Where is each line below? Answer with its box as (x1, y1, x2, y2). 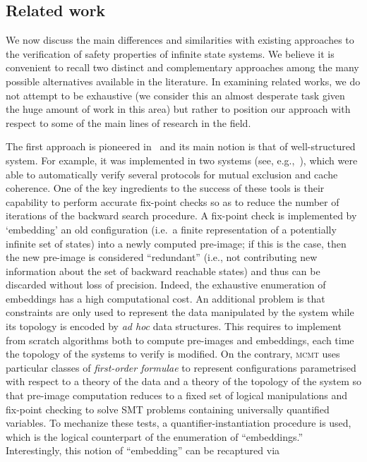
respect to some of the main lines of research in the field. (6, 115, 251, 130)
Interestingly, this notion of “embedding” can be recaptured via (6, 443, 280, 458)
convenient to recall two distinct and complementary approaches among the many (6, 60, 359, 75)
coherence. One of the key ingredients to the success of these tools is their (6, 181, 325, 195)
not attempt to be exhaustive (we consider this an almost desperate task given (6, 87, 345, 102)
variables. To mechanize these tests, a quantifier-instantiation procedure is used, (6, 415, 351, 430)
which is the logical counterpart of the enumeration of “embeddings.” (6, 429, 303, 444)
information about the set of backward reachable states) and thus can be (6, 263, 320, 278)
